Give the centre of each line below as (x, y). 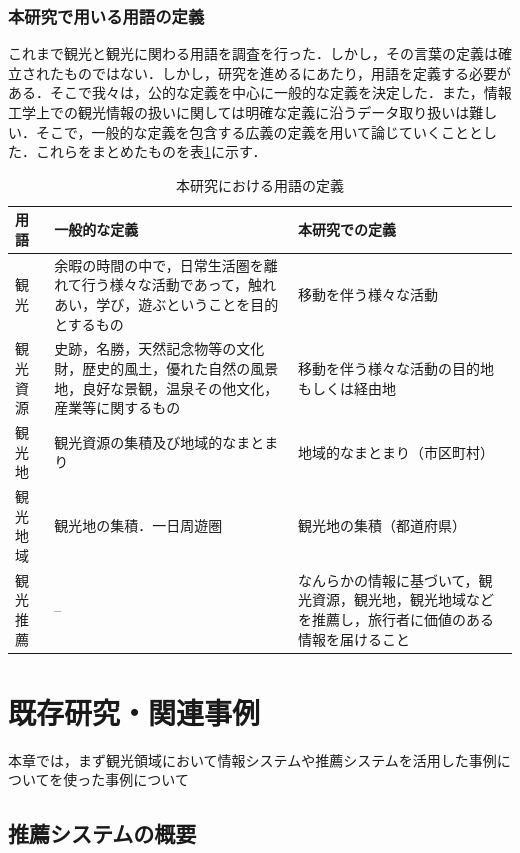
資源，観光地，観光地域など (402, 599)
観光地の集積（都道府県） (381, 525)
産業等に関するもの (117, 407)
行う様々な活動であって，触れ (178, 284)
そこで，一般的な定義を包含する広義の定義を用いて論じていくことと (259, 131)
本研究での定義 (346, 229)
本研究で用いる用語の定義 (106, 15)
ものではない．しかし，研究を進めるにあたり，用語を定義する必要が (287, 72)
